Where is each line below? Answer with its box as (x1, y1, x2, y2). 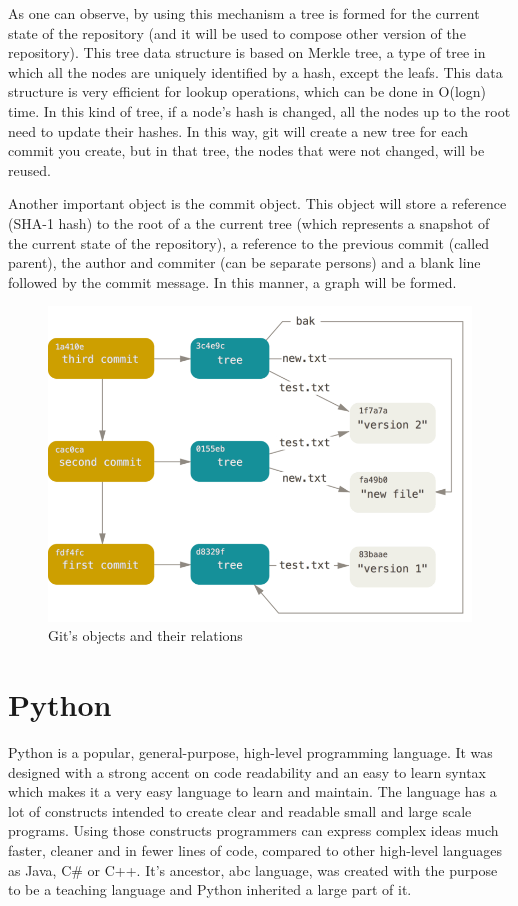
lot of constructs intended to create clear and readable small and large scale (8, 800, 472, 821)
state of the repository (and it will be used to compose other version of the (8, 22, 466, 43)
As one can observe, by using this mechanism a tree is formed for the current (8, 3, 480, 23)
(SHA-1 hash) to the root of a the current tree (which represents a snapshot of (8, 212, 490, 233)
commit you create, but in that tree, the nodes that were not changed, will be (8, 140, 485, 161)
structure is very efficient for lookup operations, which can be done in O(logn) (8, 81, 487, 102)
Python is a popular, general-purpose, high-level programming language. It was (8, 741, 493, 762)
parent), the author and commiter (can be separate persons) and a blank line (8, 252, 481, 273)
